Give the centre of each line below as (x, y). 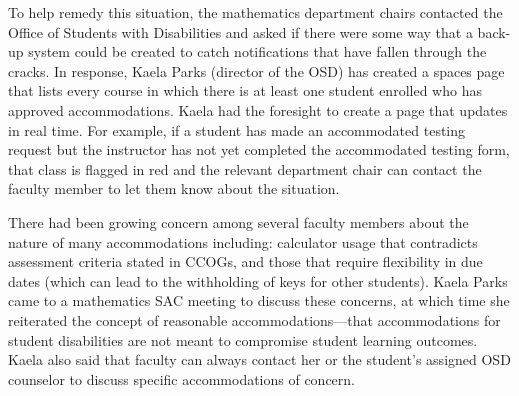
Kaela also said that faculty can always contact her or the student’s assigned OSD (259, 359)
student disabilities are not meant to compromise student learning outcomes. (243, 339)
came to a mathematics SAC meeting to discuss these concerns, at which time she (259, 300)
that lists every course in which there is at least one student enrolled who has (245, 90)
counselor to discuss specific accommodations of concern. (182, 378)
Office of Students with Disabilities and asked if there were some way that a (240, 31)
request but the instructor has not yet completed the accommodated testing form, (259, 149)
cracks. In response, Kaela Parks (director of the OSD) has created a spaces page (256, 70)
